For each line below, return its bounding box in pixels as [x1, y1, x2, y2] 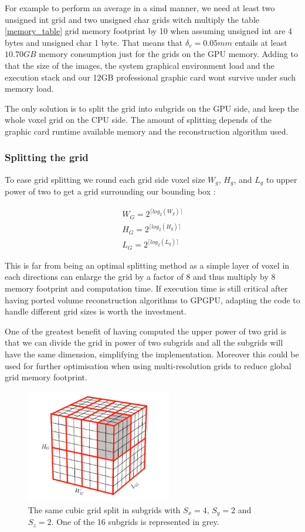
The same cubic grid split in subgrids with [28, 504, 181, 516]
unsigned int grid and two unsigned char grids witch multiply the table [5, 13, 259, 25]
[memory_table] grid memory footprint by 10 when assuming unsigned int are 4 [5, 25, 293, 37]
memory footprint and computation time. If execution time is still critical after [5, 282, 288, 294]
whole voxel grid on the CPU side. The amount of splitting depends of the [5, 113, 272, 126]
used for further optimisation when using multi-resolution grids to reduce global [5, 359, 292, 372]
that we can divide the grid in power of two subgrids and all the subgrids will [5, 336, 283, 349]
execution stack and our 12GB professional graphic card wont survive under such [5, 71, 296, 83]
